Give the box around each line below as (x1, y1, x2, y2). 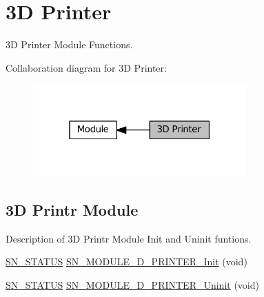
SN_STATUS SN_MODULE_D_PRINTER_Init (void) (6, 254, 247, 269)
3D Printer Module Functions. (6, 37, 133, 52)
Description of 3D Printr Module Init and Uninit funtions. (6, 231, 252, 245)
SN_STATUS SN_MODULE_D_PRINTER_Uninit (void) (6, 277, 259, 291)
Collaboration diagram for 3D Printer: (6, 60, 167, 74)
